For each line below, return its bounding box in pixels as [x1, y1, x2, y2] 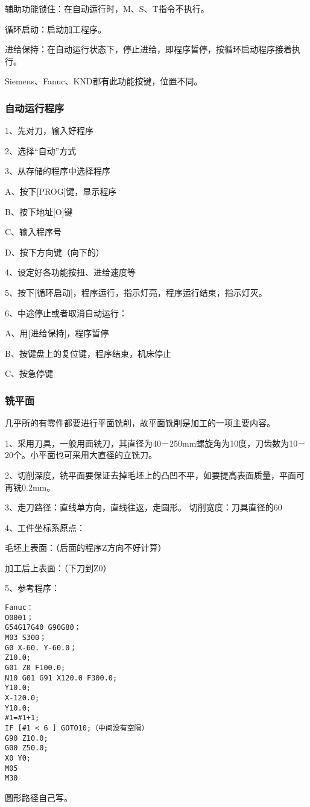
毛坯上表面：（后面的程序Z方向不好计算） [5, 541, 166, 554]
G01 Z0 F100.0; [5, 664, 66, 672]
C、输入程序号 [5, 225, 62, 238]
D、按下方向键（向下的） [5, 245, 104, 258]
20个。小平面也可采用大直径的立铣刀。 [5, 448, 157, 461]
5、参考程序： [5, 582, 60, 594]
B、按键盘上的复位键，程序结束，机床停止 [5, 347, 171, 359]
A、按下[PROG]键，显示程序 [5, 184, 117, 197]
